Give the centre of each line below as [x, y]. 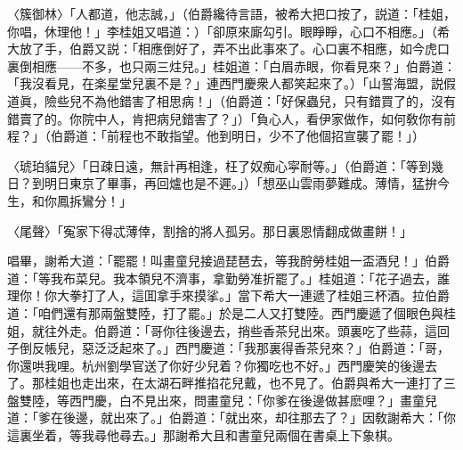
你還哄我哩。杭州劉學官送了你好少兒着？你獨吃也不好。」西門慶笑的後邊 [216, 365]
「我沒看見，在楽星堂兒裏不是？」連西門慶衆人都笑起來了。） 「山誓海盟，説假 [231, 83]
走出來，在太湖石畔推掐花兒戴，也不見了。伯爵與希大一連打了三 [268, 383]
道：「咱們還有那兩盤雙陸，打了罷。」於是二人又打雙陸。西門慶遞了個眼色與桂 [231, 312]
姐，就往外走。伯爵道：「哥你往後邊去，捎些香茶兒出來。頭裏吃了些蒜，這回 [228, 330]
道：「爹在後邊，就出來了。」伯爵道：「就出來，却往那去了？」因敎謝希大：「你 [231, 417]
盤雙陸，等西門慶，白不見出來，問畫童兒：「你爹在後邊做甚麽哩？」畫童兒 [222, 400]
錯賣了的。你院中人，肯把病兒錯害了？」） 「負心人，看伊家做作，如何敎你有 [225, 118]
